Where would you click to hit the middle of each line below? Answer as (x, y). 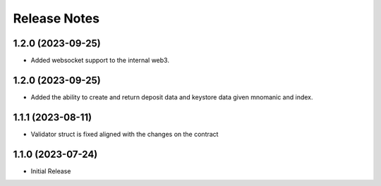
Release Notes (56, 18)
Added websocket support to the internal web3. (100, 61)
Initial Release (51, 171)
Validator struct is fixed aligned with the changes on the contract (125, 134)
